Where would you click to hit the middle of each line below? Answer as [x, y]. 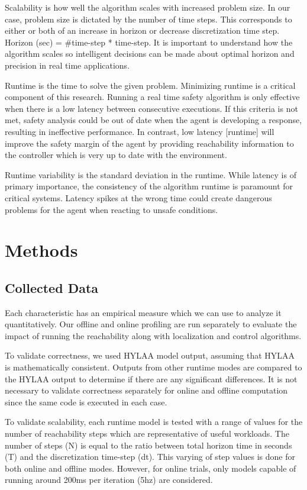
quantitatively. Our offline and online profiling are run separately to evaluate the [151, 324]
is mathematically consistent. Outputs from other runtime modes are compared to [153, 367]
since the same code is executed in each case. [86, 402]
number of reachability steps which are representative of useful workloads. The [147, 433]
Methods [41, 250]
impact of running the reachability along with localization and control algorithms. [153, 335]
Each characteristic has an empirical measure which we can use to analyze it [143, 312]
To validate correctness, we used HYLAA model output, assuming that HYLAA [150, 355]
